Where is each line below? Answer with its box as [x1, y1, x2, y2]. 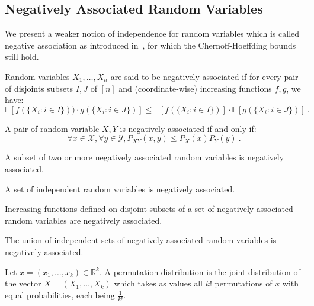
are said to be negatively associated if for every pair [110, 70, 299, 82]
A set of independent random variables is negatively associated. [5, 182, 235, 195]
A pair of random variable [5, 122, 100, 134]
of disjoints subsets [5, 82, 73, 94]
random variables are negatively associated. [5, 214, 162, 226]
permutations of [214, 277, 273, 289]
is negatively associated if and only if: [120, 122, 257, 134]
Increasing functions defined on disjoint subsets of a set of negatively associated [5, 202, 293, 215]
